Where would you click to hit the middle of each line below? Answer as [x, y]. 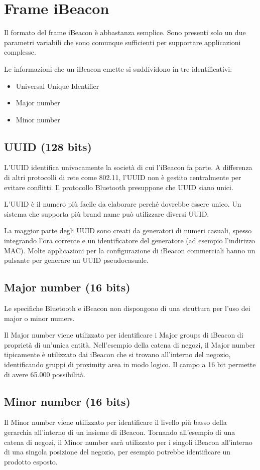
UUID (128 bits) [48, 146]
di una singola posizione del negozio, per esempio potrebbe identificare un [117, 452]
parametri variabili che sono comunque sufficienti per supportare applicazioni [122, 42]
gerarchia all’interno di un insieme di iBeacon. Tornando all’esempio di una [120, 432]
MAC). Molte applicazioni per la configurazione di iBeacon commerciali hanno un [130, 250]
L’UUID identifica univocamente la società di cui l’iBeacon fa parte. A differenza [128, 167]
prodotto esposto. [31, 461]
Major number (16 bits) [67, 287]
